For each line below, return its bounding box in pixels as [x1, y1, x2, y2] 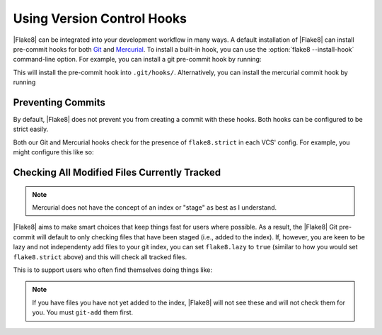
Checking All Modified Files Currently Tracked [13, 166, 221, 178]
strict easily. [13, 125, 49, 134]
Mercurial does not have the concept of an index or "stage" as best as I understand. [32, 203, 277, 212]
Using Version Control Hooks [13, 11, 187, 26]
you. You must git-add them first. [32, 308, 134, 317]
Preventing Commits [13, 96, 106, 108]
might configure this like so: [13, 148, 94, 157]
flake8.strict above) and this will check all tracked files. [13, 252, 187, 261]
